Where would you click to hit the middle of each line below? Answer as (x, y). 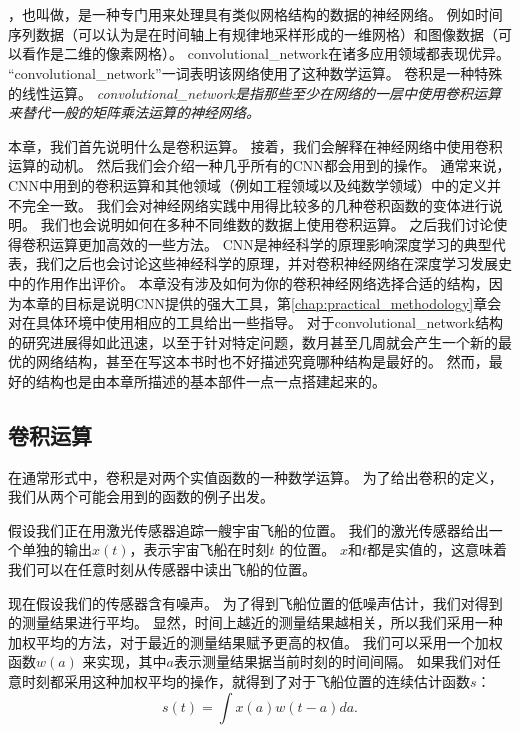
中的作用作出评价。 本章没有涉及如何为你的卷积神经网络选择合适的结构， (248, 282)
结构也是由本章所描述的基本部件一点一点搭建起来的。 (210, 380)
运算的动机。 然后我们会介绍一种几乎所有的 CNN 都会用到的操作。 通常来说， (259, 165)
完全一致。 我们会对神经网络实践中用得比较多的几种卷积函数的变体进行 (255, 204)
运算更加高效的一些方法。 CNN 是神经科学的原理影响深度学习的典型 (270, 243)
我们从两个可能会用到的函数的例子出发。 (141, 496)
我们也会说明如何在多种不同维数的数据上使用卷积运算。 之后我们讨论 (267, 224)
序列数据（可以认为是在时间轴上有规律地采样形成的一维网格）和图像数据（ (253, 33)
